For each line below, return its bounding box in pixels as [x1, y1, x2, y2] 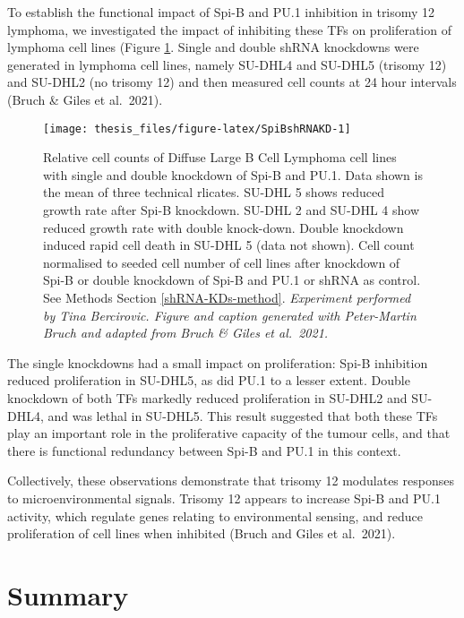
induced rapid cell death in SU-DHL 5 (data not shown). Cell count [43, 236, 415, 254]
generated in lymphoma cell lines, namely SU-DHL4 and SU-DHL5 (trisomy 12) [7, 55, 447, 73]
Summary [7, 576, 129, 613]
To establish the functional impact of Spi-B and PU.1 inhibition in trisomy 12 [7, 3, 435, 21]
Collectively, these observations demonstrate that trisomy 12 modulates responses [7, 471, 454, 490]
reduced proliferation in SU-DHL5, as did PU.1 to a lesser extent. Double [7, 371, 410, 390]
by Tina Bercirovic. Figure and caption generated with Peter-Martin [43, 305, 417, 324]
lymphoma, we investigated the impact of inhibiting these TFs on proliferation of [7, 20, 451, 39]
